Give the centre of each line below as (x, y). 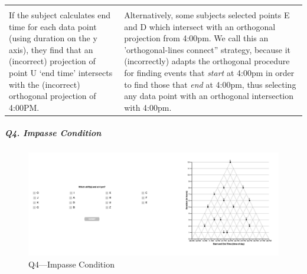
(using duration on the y (53, 38)
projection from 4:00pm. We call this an (196, 38)
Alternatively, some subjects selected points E (207, 15)
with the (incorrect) (45, 84)
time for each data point (53, 26)
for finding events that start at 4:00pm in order (209, 72)
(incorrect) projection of (52, 61)
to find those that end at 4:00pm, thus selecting (210, 84)
